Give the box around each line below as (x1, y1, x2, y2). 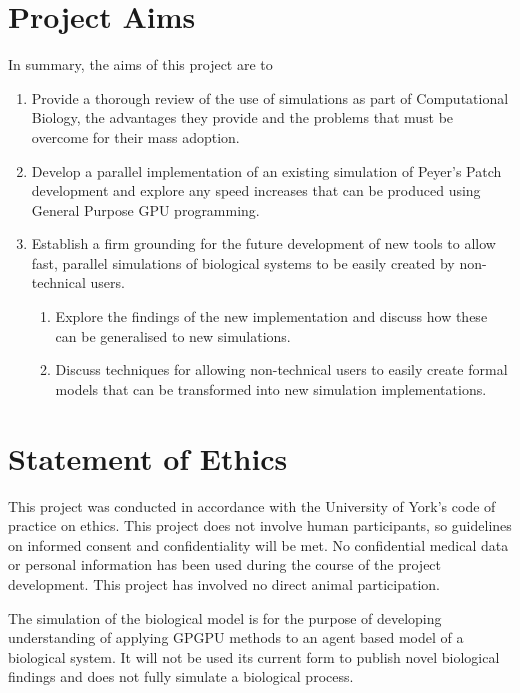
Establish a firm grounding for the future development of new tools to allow (31, 233, 496, 254)
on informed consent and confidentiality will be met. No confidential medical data (8, 534, 509, 555)
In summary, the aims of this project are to (8, 54, 273, 75)
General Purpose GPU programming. (31, 199, 260, 220)
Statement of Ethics (8, 437, 288, 478)
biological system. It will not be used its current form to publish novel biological (8, 646, 500, 667)
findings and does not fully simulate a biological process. (8, 666, 354, 687)
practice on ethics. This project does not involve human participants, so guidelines (8, 515, 512, 536)
